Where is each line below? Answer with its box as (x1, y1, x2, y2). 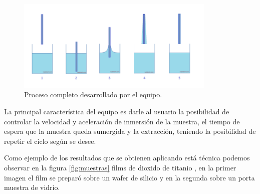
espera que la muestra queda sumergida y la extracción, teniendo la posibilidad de (4, 126, 256, 136)
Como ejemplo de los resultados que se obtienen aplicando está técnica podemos (4, 152, 250, 163)
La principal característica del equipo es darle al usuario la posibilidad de (4, 106, 229, 117)
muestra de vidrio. (4, 182, 60, 192)
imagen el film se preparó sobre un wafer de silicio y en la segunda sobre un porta (4, 172, 255, 182)
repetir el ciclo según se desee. (4, 135, 96, 146)
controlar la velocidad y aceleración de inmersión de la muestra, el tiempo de (4, 116, 240, 126)
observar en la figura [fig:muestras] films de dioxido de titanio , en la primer (4, 162, 236, 173)
